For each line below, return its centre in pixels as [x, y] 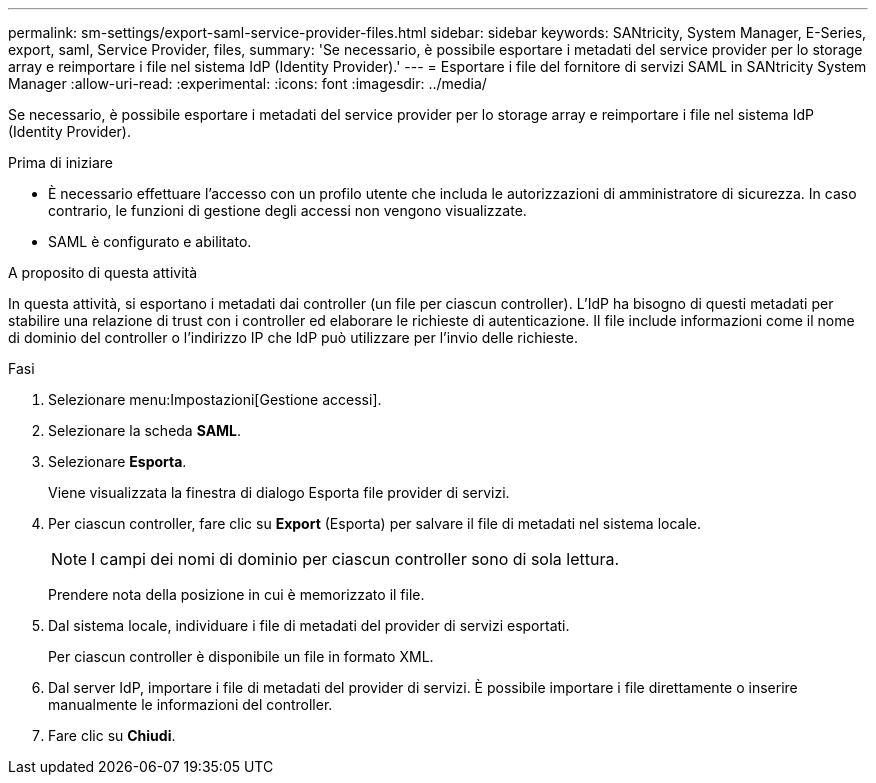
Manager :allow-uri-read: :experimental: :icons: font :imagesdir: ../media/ [247, 83]
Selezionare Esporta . [117, 461]
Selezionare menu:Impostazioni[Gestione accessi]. [215, 399]
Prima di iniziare [60, 162]
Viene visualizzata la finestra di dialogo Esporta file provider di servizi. [279, 492]
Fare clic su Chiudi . [112, 735]
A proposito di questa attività [103, 272]
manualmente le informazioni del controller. [190, 704]
